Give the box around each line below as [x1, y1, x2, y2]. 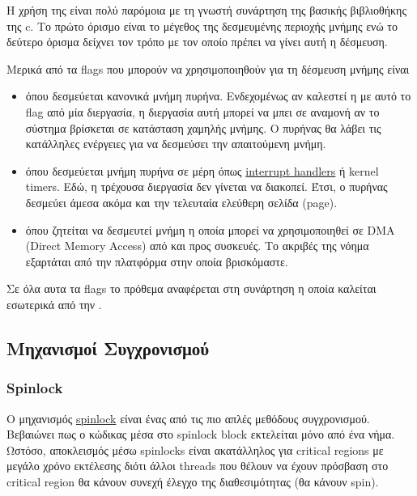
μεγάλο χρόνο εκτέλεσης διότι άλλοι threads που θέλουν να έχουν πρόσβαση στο [6, 457, 389, 474]
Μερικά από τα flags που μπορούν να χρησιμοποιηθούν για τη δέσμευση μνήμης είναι [6, 60, 410, 77]
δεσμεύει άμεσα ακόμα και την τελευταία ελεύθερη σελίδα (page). [25, 193, 338, 210]
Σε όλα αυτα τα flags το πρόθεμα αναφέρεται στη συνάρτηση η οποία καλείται [6, 280, 377, 297]
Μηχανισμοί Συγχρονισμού [6, 335, 210, 360]
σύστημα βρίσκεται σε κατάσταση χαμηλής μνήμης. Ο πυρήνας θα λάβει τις [25, 119, 381, 136]
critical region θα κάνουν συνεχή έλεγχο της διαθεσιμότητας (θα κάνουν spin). [6, 473, 379, 490]
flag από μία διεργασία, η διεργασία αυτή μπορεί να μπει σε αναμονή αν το [25, 103, 380, 120]
